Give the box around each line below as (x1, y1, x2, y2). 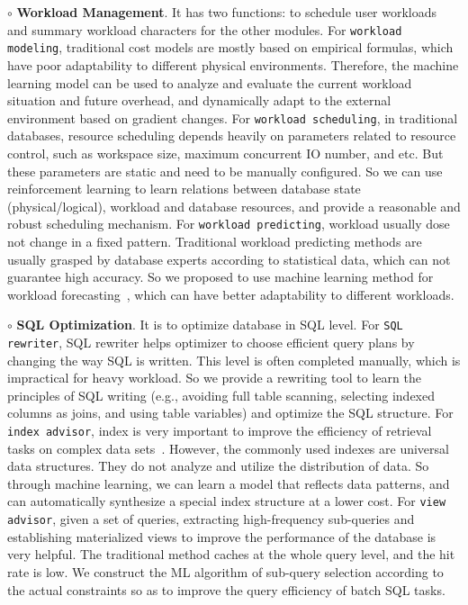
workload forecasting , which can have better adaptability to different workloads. (7, 284, 454, 303)
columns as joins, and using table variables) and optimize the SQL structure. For (7, 403, 454, 422)
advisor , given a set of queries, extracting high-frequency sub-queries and (7, 510, 415, 528)
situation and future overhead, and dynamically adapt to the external (7, 91, 391, 110)
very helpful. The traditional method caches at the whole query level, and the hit (7, 545, 455, 564)
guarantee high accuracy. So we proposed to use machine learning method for (7, 267, 434, 286)
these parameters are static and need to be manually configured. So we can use (7, 161, 443, 180)
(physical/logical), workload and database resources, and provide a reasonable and (7, 196, 461, 215)
